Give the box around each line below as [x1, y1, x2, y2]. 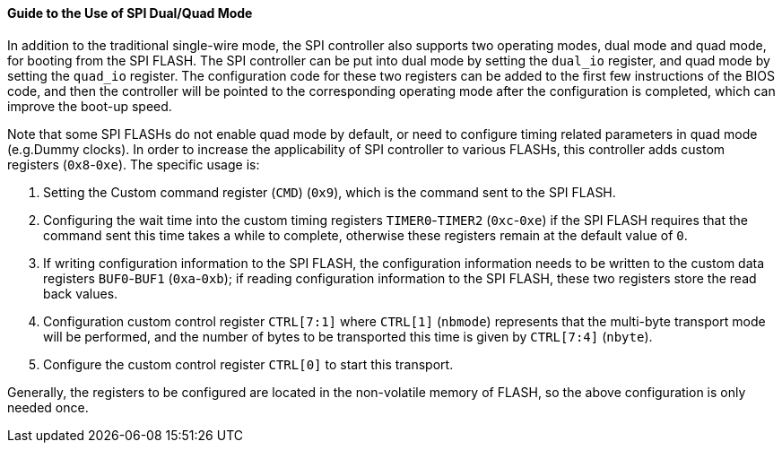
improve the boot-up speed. [7, 98, 172, 114]
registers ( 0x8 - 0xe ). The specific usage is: [7, 156, 260, 172]
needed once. [7, 399, 89, 415]
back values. [43, 285, 118, 301]
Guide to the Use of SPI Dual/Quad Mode [7, 5, 253, 21]
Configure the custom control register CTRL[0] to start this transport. [43, 356, 454, 372]
